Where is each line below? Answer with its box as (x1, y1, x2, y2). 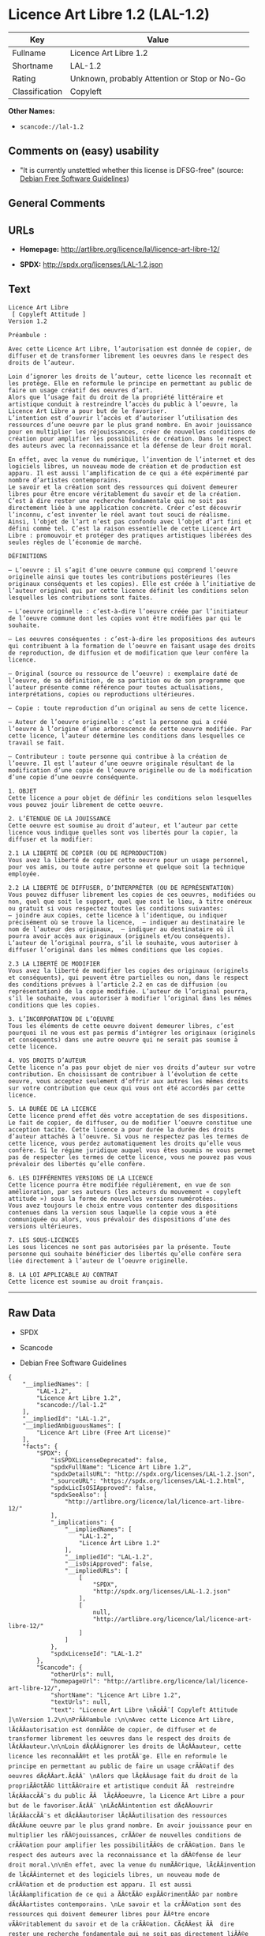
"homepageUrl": (50, 1677, 101, 1685)
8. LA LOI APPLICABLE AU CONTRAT (8, 1270, 118, 1278)
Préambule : (8, 331, 47, 339)
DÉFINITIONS (8, 552, 47, 560)
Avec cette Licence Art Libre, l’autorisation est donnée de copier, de (8, 345, 252, 353)
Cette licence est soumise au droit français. (8, 1278, 164, 1285)
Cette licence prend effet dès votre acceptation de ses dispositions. (8, 1112, 248, 1120)
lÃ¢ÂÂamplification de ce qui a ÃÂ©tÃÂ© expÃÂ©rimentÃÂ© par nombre (8, 1890, 238, 1898)
